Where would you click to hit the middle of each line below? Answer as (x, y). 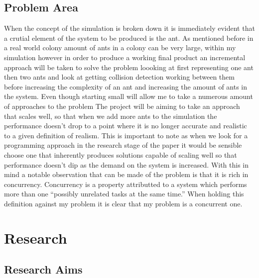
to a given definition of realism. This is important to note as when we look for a (126, 135)
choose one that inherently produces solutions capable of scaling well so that (121, 154)
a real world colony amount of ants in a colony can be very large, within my (120, 47)
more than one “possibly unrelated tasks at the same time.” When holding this (124, 194)
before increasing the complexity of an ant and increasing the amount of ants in (126, 86)
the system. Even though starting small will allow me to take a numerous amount (129, 96)
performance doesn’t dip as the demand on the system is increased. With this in (127, 164)
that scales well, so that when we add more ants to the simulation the (111, 116)
